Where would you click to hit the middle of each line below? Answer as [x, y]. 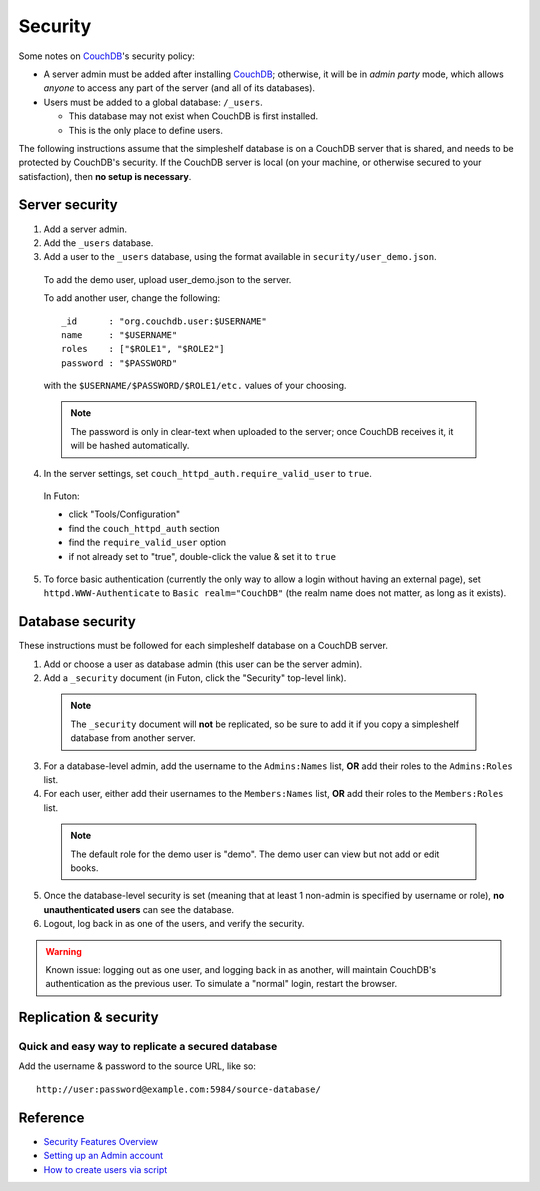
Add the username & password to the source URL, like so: [137, 1066]
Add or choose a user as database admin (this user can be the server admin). [203, 664]
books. [84, 867]
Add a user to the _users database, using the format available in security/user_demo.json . [240, 257]
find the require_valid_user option [147, 542]
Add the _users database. [98, 242]
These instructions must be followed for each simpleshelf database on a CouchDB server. [203, 646]
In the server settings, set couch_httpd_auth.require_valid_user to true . [207, 473]
